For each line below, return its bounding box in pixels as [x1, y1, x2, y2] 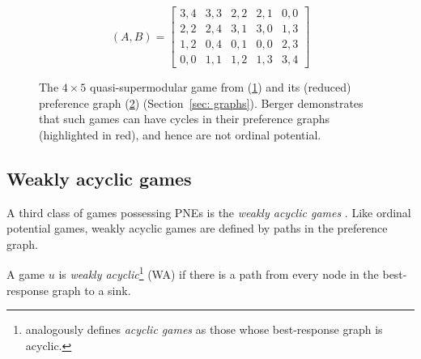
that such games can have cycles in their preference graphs [39, 110, 330, 127]
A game [6, 266, 45, 283]
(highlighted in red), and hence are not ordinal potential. [39, 126, 321, 143]
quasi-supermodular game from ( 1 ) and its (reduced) [90, 79, 351, 96]
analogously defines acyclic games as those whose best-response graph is [25, 321, 383, 338]
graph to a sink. [52, 281, 131, 298]
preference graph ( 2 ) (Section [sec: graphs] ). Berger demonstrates [39, 94, 364, 111]
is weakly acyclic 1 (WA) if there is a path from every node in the [58, 263, 379, 283]
